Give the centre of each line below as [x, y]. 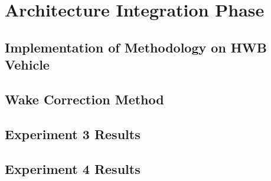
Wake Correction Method [84, 99]
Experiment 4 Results [73, 168]
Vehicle [27, 65]
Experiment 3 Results [73, 134]
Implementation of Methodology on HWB [136, 47]
